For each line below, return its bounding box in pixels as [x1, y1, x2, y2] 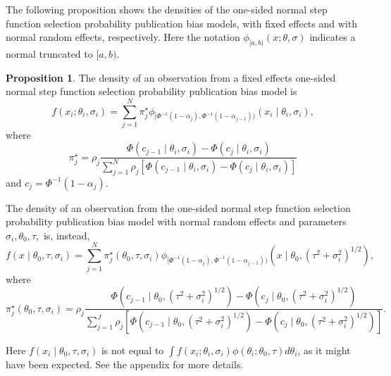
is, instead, [43, 227, 90, 242]
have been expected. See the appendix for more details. [6, 357, 244, 372]
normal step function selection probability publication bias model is [6, 84, 297, 99]
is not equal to [101, 343, 164, 358]
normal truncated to [6, 46, 93, 61]
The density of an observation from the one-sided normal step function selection [6, 200, 351, 215]
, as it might [297, 343, 351, 358]
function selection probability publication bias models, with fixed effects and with [6, 15, 357, 30]
